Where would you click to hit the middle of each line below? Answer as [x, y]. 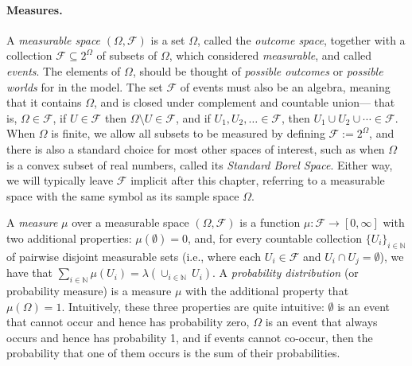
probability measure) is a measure [89, 290]
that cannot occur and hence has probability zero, [128, 322]
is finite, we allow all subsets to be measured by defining [188, 133]
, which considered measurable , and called [270, 55]
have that [29, 273]
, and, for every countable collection [274, 238]
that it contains [44, 102]
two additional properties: [69, 238]
